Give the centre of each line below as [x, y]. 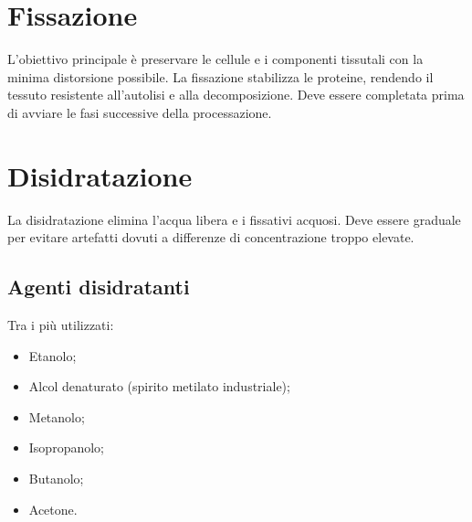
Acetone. [53, 509]
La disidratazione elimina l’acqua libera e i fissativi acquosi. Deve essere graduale [234, 219]
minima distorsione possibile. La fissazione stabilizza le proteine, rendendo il [220, 76]
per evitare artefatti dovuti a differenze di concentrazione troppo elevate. [211, 237]
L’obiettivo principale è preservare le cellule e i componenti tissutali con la [215, 59]
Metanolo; [57, 416]
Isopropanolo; [66, 447]
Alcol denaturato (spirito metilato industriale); [159, 386]
